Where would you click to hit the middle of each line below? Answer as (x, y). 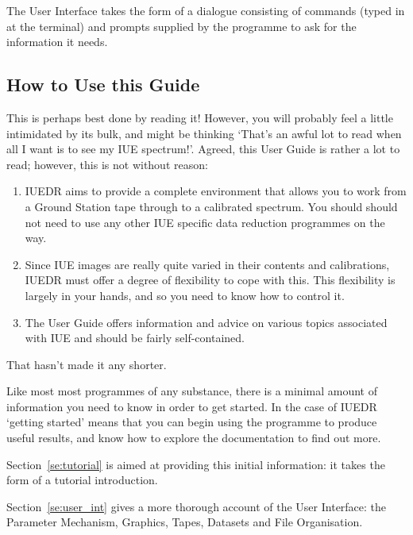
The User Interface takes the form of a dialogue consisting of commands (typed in (206, 10)
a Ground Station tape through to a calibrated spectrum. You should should (211, 206)
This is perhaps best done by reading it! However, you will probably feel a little (200, 117)
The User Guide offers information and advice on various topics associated (206, 322)
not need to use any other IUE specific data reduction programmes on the (205, 222)
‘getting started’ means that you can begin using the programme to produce (192, 422)
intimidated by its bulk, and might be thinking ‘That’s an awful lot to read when (204, 133)
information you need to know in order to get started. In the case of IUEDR (192, 406)
